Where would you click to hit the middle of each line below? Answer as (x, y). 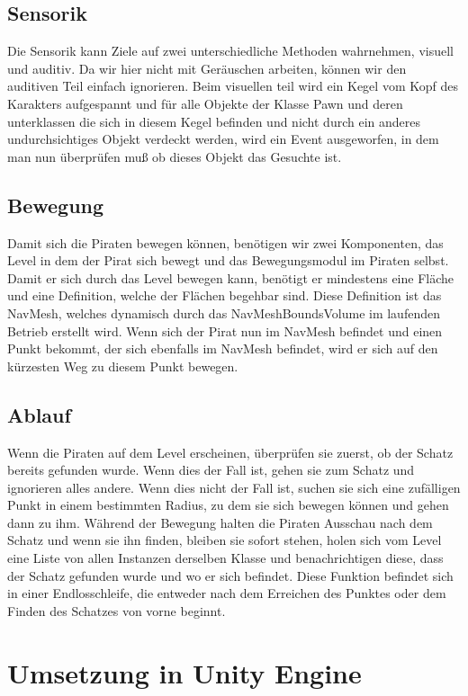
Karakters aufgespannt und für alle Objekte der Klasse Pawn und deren (205, 103)
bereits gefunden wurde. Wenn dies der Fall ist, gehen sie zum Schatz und (211, 470)
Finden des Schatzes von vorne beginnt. (117, 610)
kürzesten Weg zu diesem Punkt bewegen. (123, 366)
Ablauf (39, 414)
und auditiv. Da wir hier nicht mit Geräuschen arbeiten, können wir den (207, 68)
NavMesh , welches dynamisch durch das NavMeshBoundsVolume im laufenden (224, 312)
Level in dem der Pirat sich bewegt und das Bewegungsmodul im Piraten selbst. (228, 260)
